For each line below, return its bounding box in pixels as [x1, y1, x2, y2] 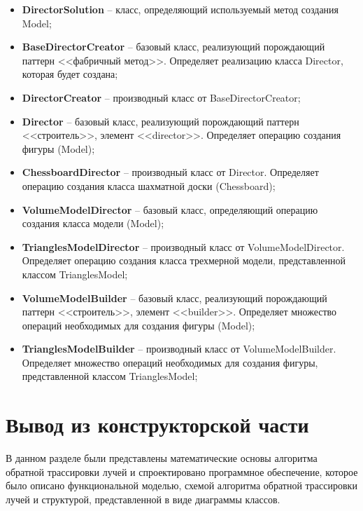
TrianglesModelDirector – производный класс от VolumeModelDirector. [22, 239, 345, 254]
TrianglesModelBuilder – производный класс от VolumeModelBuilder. [22, 341, 336, 356]
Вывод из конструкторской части [6, 410, 309, 439]
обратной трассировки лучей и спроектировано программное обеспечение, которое [6, 464, 358, 479]
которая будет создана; [22, 67, 118, 81]
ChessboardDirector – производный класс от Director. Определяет [22, 165, 319, 179]
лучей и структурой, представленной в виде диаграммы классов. [6, 491, 280, 506]
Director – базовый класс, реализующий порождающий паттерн [22, 114, 299, 128]
